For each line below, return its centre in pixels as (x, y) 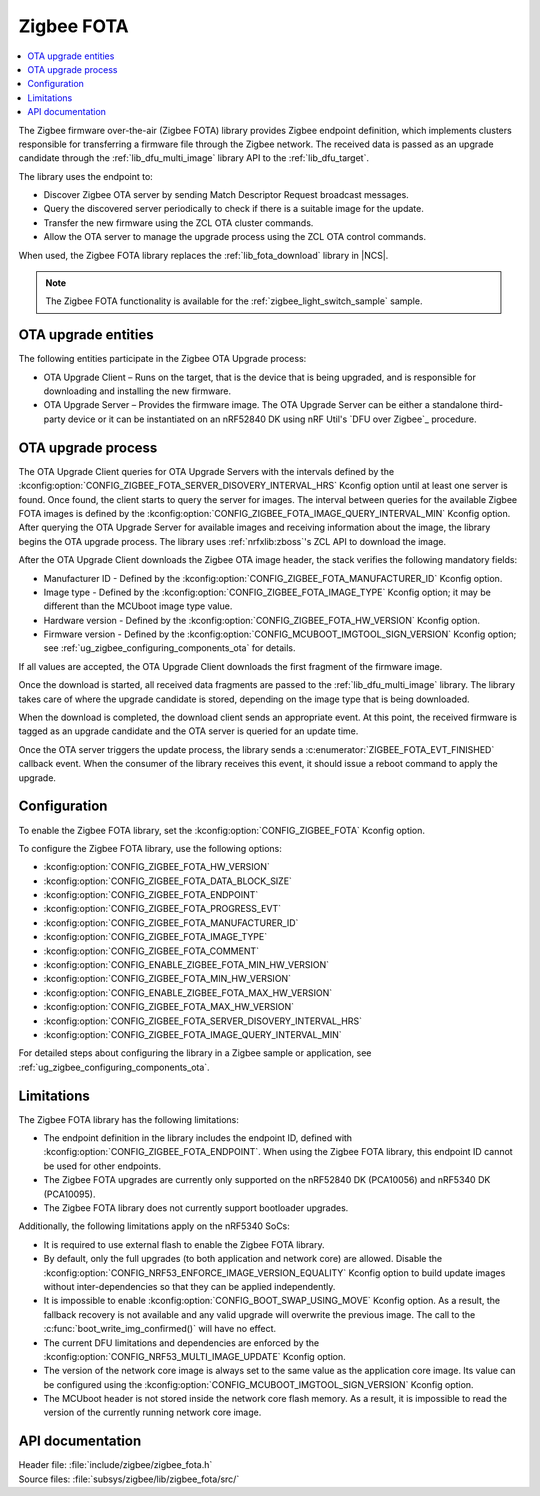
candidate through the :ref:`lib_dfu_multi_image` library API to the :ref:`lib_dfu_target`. (194, 158)
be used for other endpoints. (102, 1166)
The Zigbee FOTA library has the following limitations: (128, 1119)
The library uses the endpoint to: (86, 176)
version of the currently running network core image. (152, 1412)
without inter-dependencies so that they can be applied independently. (189, 1286)
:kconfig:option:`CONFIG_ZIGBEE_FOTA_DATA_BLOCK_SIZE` (167, 881)
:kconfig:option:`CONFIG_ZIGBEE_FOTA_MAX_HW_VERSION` (169, 1007)
